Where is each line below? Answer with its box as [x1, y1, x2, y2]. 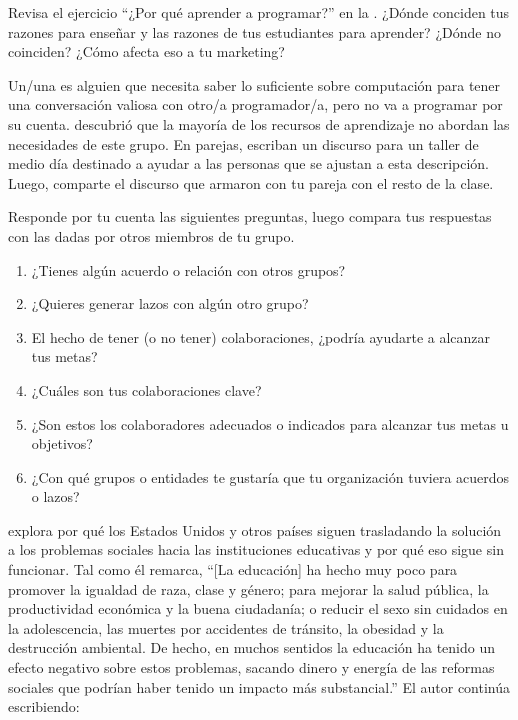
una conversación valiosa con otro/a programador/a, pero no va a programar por [8, 94, 503, 115]
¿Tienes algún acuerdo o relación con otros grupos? [31, 259, 346, 280]
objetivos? [31, 433, 93, 454]
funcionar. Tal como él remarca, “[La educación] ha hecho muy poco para [8, 559, 458, 580]
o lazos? [31, 486, 80, 507]
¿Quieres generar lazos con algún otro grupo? [31, 293, 309, 314]
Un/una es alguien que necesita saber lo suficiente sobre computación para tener [8, 74, 501, 95]
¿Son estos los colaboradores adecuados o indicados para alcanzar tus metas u [31, 413, 509, 434]
